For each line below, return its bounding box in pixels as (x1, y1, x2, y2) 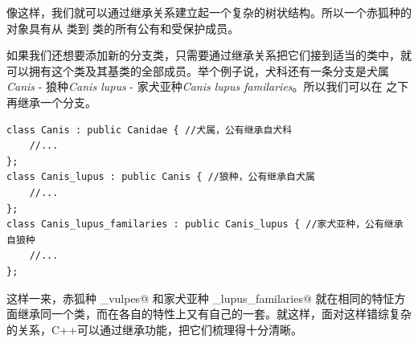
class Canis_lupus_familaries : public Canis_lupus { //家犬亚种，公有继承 (6, 218, 404, 231)
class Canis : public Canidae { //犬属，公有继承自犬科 (6, 124, 293, 136)
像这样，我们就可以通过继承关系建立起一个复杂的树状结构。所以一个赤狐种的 (6, 4, 412, 20)
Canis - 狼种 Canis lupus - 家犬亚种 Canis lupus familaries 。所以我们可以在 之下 (6, 78, 409, 95)
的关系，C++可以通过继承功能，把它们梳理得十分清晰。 (6, 321, 302, 337)
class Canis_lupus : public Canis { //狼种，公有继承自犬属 (6, 171, 315, 183)
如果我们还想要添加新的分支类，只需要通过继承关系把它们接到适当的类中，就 (6, 47, 412, 63)
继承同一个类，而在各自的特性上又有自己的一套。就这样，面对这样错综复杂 (17, 305, 412, 322)
